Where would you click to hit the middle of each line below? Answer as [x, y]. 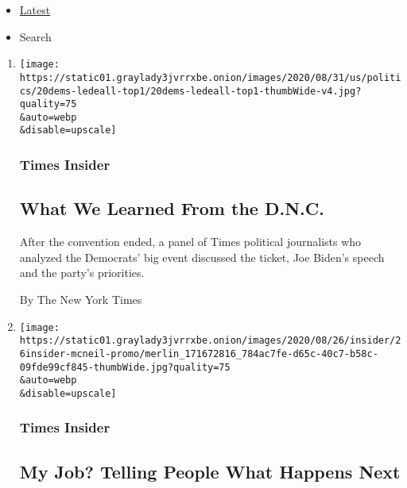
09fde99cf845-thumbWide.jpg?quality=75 [125, 367]
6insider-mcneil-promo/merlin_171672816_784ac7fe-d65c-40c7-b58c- [199, 354]
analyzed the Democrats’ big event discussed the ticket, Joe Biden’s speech [202, 257]
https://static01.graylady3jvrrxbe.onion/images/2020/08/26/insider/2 [210, 341]
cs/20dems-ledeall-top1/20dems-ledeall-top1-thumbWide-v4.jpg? [190, 91]
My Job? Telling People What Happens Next [210, 471]
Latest [35, 10]
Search [35, 36]
